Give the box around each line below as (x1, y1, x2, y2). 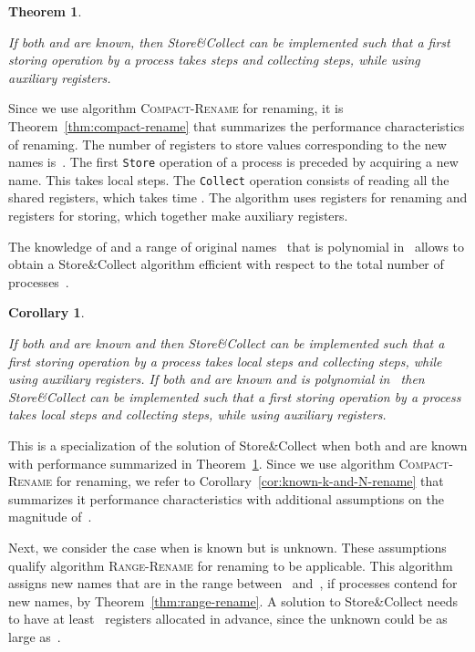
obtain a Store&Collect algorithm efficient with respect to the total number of (8, 254, 444, 274)
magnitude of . (8, 507, 92, 526)
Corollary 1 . (8, 303, 85, 322)
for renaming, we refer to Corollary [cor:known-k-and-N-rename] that (56, 471, 444, 491)
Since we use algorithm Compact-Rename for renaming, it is (8, 98, 344, 118)
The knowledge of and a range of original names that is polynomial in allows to (8, 236, 465, 255)
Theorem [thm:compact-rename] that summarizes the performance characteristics (8, 116, 465, 135)
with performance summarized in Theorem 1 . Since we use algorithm (8, 453, 395, 472)
